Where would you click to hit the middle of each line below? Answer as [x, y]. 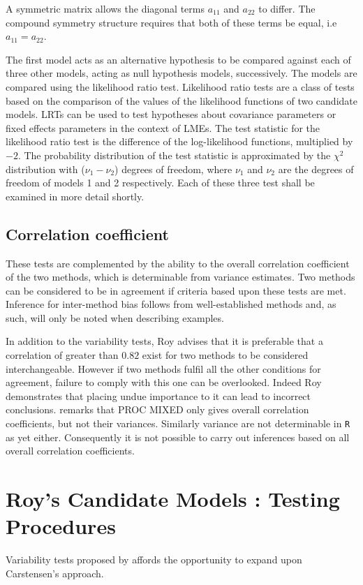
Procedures [61, 526]
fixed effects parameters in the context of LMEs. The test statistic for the [163, 127]
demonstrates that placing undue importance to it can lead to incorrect [158, 395]
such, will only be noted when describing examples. [115, 317]
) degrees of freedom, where [173, 169]
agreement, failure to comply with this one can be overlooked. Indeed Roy [164, 382]
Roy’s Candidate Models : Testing [173, 499]
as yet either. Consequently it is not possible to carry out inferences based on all [178, 437]
